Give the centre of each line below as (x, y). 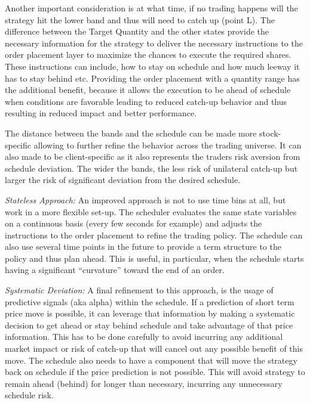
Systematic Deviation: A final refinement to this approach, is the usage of (139, 290)
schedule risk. (29, 395)
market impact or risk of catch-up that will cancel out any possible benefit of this (154, 348)
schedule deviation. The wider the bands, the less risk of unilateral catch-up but (151, 168)
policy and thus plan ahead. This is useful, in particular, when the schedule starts (154, 258)
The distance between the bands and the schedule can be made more (131, 133)
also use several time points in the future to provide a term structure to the (143, 247)
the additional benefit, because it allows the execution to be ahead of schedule (148, 90)
